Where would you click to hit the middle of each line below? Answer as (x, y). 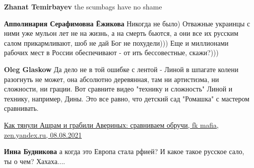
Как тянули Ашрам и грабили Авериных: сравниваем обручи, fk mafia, (111, 125)
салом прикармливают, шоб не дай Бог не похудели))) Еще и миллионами (116, 42)
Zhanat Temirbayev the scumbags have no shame (83, 6)
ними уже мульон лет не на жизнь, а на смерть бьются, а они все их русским (121, 33)
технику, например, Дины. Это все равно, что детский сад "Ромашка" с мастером (127, 98)
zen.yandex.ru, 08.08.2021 (43, 134)
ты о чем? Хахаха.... (35, 161)
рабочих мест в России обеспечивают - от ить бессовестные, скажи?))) (111, 52)
